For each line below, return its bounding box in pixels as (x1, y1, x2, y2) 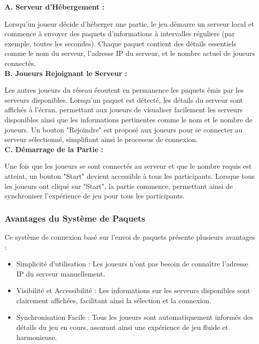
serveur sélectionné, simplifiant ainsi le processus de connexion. (5, 134, 198, 145)
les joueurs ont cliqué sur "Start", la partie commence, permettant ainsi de (5, 180, 233, 191)
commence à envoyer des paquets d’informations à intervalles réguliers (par (5, 28, 235, 39)
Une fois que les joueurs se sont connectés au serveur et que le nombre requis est (5, 161, 252, 171)
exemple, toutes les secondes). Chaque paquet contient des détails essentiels (5, 38, 236, 48)
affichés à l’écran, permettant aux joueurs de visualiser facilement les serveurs (5, 104, 243, 115)
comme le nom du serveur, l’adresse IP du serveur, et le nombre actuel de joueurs (5, 48, 255, 58)
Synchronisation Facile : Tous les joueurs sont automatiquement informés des (16, 312, 253, 322)
